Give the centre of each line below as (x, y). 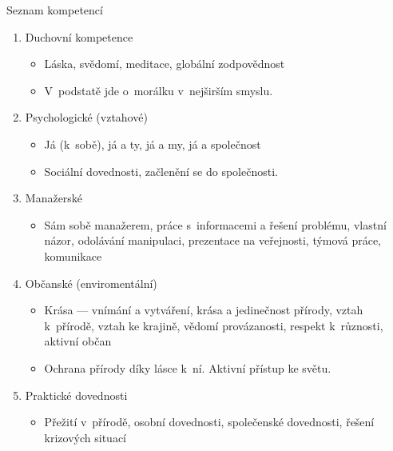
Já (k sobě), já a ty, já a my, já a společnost (153, 144)
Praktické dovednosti (76, 395)
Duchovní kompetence (79, 36)
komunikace (73, 255)
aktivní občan (78, 341)
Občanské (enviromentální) (91, 283)
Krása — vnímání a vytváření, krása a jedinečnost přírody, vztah (204, 310)
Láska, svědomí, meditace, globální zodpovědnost (165, 64)
